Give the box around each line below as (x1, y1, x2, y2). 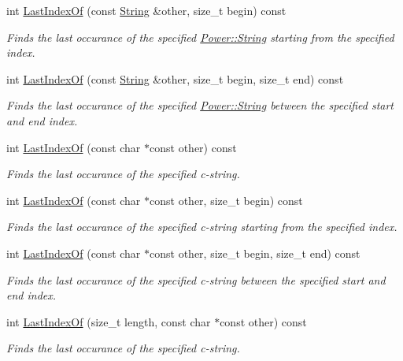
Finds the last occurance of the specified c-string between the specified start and (6, 271, 386, 288)
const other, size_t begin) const (150, 192, 303, 208)
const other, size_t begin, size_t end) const (150, 244, 360, 261)
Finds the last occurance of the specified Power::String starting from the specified (6, 28, 394, 45)
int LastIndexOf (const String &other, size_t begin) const (6, 2, 287, 18)
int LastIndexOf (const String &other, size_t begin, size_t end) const (6, 70, 344, 87)
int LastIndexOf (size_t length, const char (6, 313, 211, 329)
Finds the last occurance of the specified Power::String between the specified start (6, 97, 394, 114)
